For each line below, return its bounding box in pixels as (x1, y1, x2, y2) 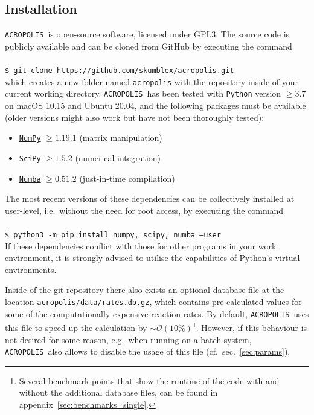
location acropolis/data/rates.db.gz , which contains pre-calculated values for (5, 295, 302, 307)
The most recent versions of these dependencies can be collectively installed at (5, 192, 295, 205)
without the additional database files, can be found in (19, 386, 218, 399)
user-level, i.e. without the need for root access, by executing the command (5, 204, 284, 216)
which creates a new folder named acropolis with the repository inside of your (5, 75, 299, 88)
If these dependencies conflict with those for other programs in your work (5, 239, 277, 252)
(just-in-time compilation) (79, 172, 175, 184)
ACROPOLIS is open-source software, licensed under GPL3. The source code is (5, 28, 290, 40)
